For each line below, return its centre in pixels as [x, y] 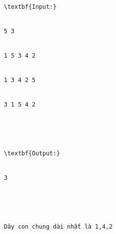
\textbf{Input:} [30, 7]
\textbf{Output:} [32, 153]
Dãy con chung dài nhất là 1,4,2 [58, 226]
